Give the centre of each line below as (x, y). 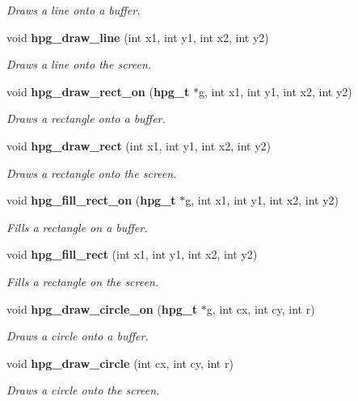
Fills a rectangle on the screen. (83, 281)
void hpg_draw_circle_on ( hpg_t (102, 308)
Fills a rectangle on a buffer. (77, 227)
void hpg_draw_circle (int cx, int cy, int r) (120, 363)
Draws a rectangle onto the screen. (92, 173)
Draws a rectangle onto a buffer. (86, 118)
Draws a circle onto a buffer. (78, 336)
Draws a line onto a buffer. (74, 10)
